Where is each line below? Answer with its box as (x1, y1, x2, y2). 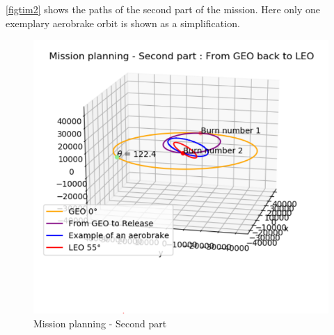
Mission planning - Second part (33, 315, 167, 330)
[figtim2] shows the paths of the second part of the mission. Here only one (6, 2, 321, 16)
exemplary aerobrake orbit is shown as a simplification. (6, 15, 240, 30)
